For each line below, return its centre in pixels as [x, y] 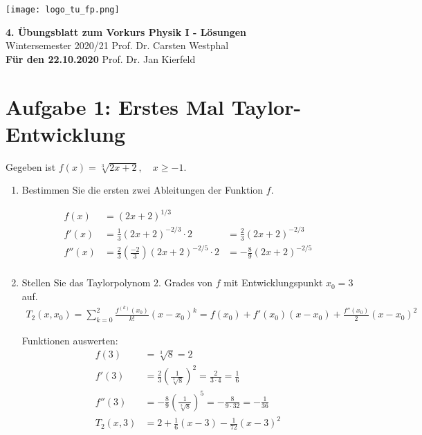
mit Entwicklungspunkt [273, 283]
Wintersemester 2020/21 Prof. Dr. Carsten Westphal [117, 45]
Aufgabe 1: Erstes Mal [115, 106]
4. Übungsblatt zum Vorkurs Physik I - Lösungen [126, 31]
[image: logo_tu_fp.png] [63, 10]
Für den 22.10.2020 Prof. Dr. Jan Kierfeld [101, 58]
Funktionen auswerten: [70, 341]
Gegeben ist [31, 166]
